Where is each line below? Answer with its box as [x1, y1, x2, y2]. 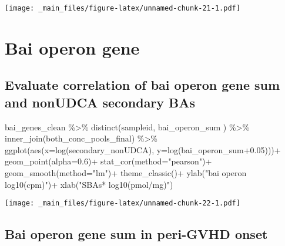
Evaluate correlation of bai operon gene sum [5, 76, 280, 94]
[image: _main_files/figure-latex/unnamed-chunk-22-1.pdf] [5, 199, 240, 208]
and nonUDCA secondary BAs [5, 93, 196, 111]
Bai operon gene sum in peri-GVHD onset [5, 225, 268, 243]
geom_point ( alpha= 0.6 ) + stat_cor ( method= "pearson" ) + [5, 155, 212, 167]
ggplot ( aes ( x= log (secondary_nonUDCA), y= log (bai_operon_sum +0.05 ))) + [5, 143, 281, 156]
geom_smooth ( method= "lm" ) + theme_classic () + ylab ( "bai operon [5, 167, 247, 178]
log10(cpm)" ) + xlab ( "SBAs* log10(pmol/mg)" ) [5, 178, 173, 190]
